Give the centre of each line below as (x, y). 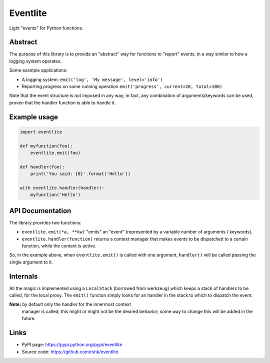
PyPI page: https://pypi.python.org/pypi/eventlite (72, 344)
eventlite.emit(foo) (55, 153)
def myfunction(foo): (46, 146)
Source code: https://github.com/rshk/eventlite (70, 351)
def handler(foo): (42, 167)
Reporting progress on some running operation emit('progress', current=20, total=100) (122, 86)
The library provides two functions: (45, 222)
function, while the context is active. (59, 245)
